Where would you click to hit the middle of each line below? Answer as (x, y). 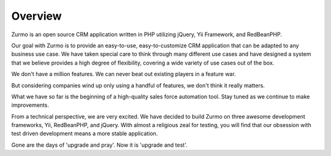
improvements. (30, 105)
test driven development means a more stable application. (85, 134)
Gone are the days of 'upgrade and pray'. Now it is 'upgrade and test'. (100, 145)
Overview (36, 16)
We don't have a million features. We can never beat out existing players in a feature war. (124, 74)
